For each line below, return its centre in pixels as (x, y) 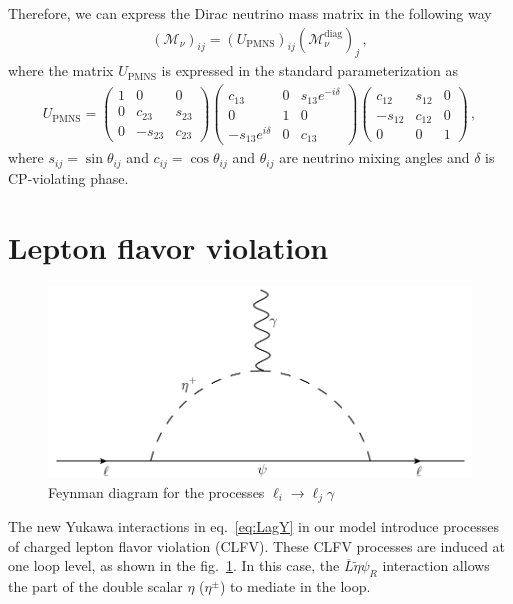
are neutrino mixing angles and (374, 157)
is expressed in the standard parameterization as (310, 70)
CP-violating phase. (68, 177)
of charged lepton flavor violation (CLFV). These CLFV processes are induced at (257, 545)
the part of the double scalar (95, 586)
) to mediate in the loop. (295, 586)
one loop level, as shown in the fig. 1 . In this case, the (174, 565)
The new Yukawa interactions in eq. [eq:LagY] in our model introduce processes (254, 526)
